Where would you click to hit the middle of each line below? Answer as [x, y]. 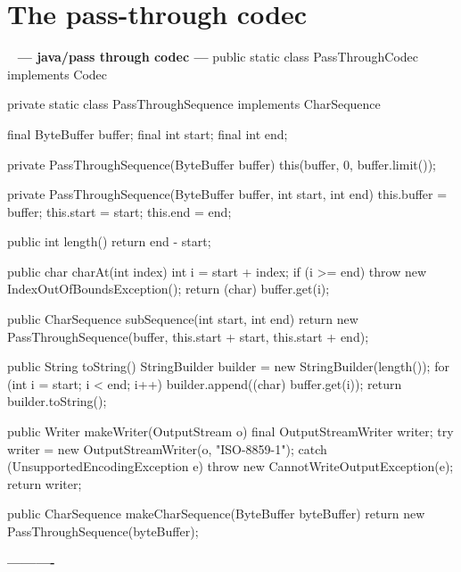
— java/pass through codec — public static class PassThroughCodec [218, 57]
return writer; [45, 483]
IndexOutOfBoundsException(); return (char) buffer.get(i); [169, 289]
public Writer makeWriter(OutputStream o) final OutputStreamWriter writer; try [230, 431]
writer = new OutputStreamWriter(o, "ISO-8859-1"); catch [167, 448]
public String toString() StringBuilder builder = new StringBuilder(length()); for [228, 366]
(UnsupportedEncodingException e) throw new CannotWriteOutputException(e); [230, 466]
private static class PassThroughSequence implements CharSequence [194, 104]
